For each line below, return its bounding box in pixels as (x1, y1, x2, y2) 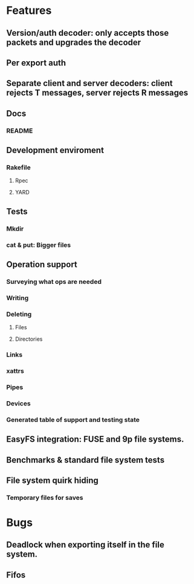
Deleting (6, 310, 32, 318)
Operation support (6, 259, 77, 269)
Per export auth (6, 57, 66, 68)
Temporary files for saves (6, 493, 83, 502)
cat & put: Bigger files (6, 240, 71, 249)
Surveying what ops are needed (6, 277, 102, 286)
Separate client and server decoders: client (6, 78, 173, 88)
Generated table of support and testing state (6, 415, 140, 424)
